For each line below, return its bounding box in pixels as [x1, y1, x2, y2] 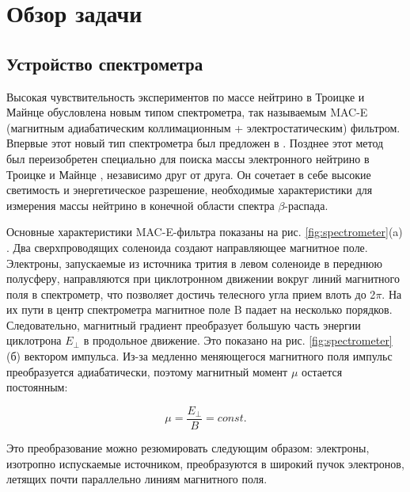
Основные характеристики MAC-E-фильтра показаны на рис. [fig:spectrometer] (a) [6, 223, 403, 240]
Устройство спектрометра [6, 51, 203, 75]
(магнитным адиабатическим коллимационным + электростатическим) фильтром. [6, 119, 401, 135]
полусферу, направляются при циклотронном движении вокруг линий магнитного [6, 270, 400, 287]
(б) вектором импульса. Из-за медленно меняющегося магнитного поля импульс [6, 348, 393, 364]
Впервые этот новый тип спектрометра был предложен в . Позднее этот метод [6, 135, 384, 151]
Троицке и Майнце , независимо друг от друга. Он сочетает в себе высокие [6, 166, 371, 182]
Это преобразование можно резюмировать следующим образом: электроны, [6, 439, 370, 456]
